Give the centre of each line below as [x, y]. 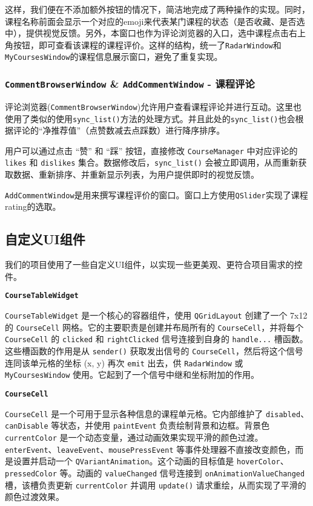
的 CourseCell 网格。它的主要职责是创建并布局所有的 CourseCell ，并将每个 [154, 327]
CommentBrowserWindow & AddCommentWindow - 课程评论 [130, 84]
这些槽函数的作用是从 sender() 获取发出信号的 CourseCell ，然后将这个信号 [154, 350]
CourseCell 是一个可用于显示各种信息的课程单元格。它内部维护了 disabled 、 [157, 413]
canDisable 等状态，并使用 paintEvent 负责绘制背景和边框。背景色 [137, 425]
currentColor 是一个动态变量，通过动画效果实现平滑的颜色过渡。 [134, 437]
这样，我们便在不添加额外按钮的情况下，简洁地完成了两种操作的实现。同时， [157, 9]
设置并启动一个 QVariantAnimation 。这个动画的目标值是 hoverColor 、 [151, 461]
